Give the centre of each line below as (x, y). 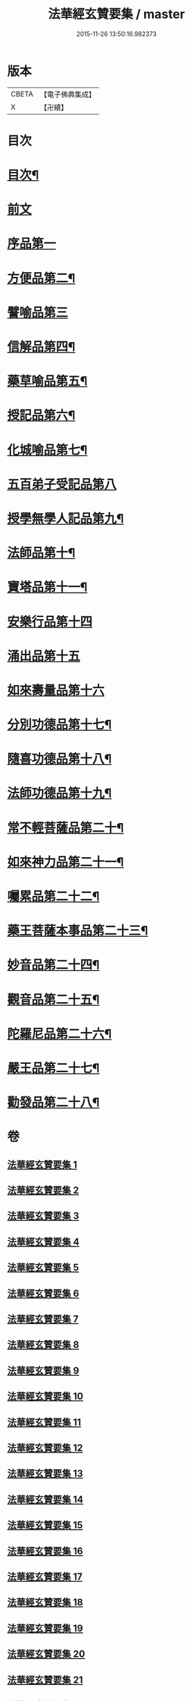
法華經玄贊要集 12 (45, 1448)
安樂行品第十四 (50, 621)
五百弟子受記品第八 (62, 484)
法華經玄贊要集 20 (46, 1654)
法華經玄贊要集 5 (43, 1268)
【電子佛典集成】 (68, 94)
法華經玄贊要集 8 (43, 1345)
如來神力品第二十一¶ (66, 862)
